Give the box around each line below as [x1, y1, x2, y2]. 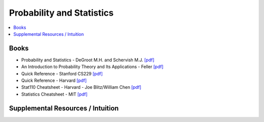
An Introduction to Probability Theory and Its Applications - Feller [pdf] [21, 64, 164, 70]
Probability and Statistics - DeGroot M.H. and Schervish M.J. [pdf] [21, 57, 154, 63]
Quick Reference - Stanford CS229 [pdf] [21, 71, 103, 76]
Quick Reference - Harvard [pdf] [21, 77, 87, 83]
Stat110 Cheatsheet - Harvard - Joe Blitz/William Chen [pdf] [21, 84, 142, 90]
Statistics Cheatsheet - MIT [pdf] [21, 91, 88, 97]
